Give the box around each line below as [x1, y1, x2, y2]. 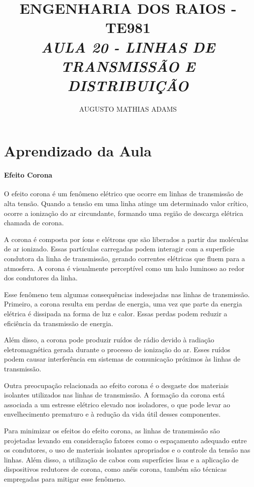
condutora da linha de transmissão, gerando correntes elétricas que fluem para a [4, 253, 245, 264]
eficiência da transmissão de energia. [4, 318, 113, 328]
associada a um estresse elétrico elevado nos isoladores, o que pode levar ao [4, 399, 230, 409]
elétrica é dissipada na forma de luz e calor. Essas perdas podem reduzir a [4, 308, 227, 318]
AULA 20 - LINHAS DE [41, 36, 215, 57]
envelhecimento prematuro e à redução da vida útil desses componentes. [4, 409, 221, 419]
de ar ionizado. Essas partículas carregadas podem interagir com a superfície [4, 243, 234, 254]
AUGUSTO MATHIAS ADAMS [79, 103, 177, 114]
